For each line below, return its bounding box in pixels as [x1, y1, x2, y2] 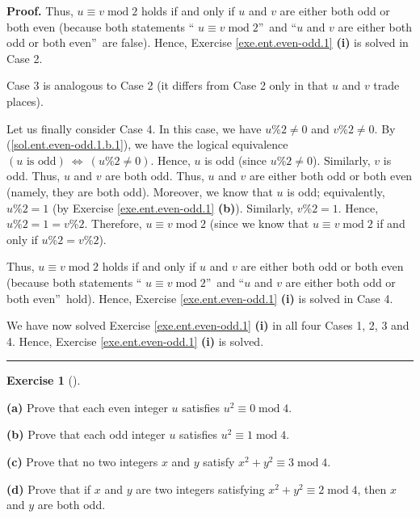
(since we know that [209, 215, 309, 232]
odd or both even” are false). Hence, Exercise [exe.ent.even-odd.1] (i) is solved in [6, 34, 409, 51]
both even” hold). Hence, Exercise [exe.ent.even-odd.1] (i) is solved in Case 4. [6, 289, 393, 306]
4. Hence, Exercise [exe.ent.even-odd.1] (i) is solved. [6, 332, 264, 349]
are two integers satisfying [136, 480, 265, 497]
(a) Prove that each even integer [6, 398, 168, 415]
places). [6, 92, 44, 109]
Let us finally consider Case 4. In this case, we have [6, 120, 262, 137]
